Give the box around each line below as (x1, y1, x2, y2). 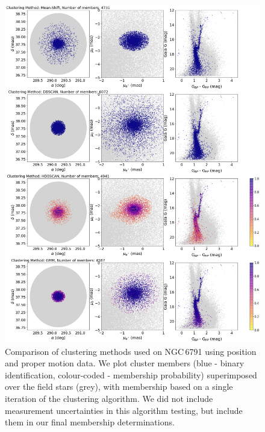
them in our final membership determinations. (5, 416, 175, 428)
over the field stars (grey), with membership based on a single (5, 380, 233, 393)
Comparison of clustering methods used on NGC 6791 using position (5, 345, 257, 357)
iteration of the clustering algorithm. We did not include (5, 392, 213, 404)
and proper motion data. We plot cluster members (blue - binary (5, 357, 245, 369)
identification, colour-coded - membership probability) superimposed (5, 368, 257, 381)
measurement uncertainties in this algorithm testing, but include (5, 404, 243, 416)
